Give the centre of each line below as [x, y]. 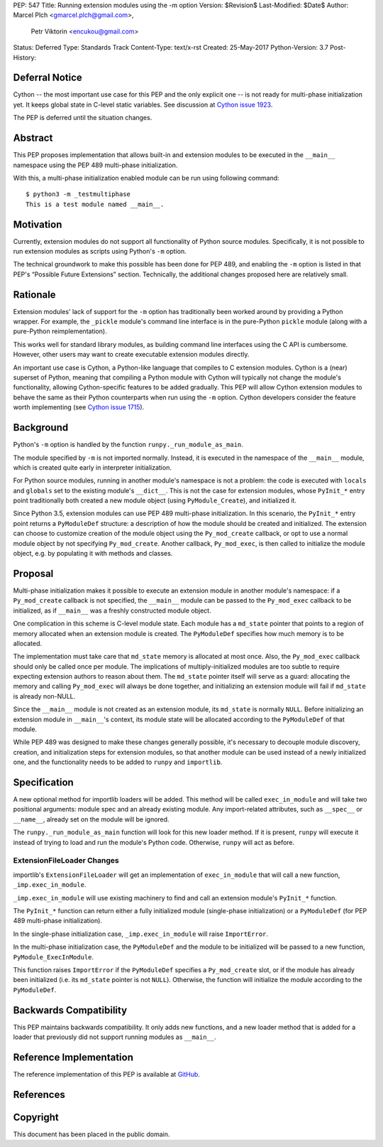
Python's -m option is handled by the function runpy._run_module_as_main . [128, 445]
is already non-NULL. [44, 696]
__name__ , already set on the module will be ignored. [91, 819]
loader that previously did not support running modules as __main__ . [115, 1037]
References [39, 1094]
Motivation [38, 224]
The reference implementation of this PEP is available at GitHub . [106, 1074]
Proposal [33, 573]
